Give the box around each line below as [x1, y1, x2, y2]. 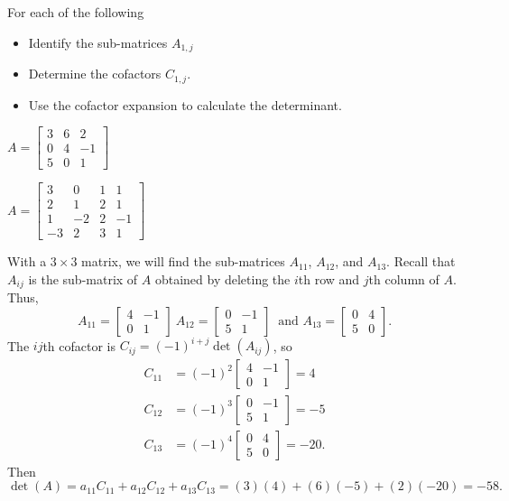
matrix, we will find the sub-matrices [81, 252, 285, 271]
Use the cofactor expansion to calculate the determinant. [28, 95, 342, 114]
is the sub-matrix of [28, 269, 138, 288]
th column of [368, 269, 440, 288]
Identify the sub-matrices [28, 32, 168, 51]
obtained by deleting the [154, 269, 291, 288]
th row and [298, 269, 360, 288]
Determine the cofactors [28, 64, 162, 83]
